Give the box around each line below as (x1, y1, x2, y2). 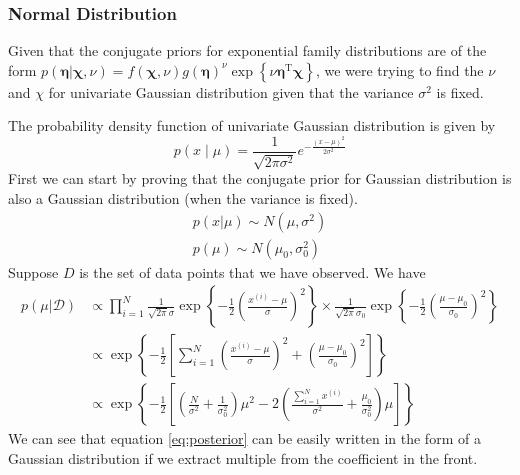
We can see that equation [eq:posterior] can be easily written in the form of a (8, 428, 481, 449)
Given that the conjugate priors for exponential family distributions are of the (8, 40, 487, 61)
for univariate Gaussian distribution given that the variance (48, 81, 414, 102)
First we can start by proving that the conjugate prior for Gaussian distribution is (8, 168, 512, 189)
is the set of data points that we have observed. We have (79, 261, 426, 282)
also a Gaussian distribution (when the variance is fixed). (8, 188, 358, 209)
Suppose (8, 261, 59, 282)
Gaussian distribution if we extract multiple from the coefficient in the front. (8, 447, 478, 468)
